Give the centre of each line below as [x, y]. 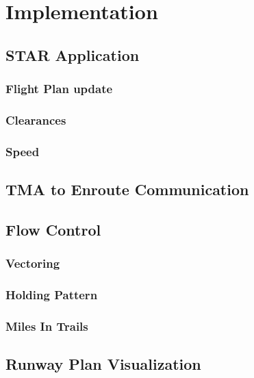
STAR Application [73, 54]
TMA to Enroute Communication [127, 189]
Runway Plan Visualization [103, 364]
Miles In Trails [47, 326]
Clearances [36, 119]
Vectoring [33, 263]
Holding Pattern [52, 295]
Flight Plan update [59, 89]
